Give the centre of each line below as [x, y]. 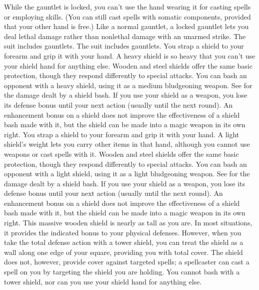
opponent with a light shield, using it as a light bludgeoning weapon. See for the [127, 174]
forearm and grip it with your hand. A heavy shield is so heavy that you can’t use [130, 55]
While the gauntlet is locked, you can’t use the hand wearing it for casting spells [127, 7]
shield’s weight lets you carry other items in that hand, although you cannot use [127, 144]
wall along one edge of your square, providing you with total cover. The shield [123, 252]
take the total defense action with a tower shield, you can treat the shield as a [124, 242]
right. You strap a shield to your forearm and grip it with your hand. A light [122, 134]
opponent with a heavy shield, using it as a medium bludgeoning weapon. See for [128, 85]
